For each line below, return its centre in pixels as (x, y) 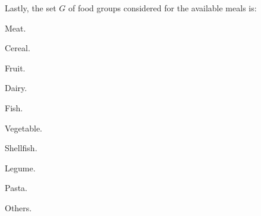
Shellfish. (21, 148)
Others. (18, 207)
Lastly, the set (31, 8)
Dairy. (16, 88)
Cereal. (18, 48)
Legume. (20, 168)
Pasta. (16, 188)
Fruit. (15, 68)
